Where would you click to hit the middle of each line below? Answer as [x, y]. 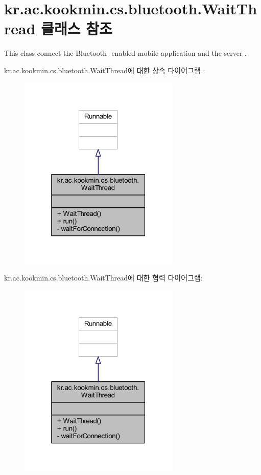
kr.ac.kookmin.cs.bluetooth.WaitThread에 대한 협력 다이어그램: [103, 278]
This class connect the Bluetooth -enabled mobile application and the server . [126, 53]
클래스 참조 [77, 28]
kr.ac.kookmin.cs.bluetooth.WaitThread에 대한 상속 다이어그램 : [105, 70]
